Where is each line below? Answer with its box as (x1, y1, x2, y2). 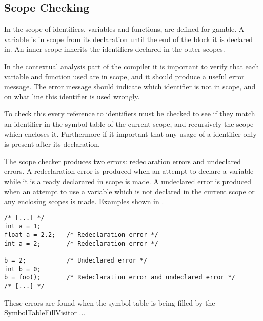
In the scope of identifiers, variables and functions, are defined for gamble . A (4, 24, 245, 34)
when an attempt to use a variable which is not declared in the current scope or (4, 186, 255, 196)
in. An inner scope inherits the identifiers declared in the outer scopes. (4, 44, 225, 54)
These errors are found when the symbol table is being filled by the (4, 297, 215, 308)
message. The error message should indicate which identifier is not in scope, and (4, 81, 256, 92)
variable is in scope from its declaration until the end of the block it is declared (4, 33, 253, 44)
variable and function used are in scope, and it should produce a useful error (4, 71, 245, 82)
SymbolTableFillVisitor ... (4, 307, 86, 318)
